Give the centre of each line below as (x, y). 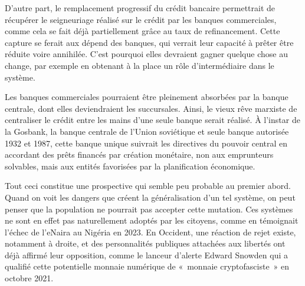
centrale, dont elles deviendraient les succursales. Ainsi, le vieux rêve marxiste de (151, 108)
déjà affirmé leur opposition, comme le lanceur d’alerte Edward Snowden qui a (146, 255)
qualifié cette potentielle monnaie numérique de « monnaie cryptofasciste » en (147, 266)
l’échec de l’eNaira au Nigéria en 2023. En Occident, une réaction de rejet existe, (150, 232)
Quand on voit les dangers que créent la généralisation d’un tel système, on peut (150, 197)
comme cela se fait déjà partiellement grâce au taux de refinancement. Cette (142, 31)
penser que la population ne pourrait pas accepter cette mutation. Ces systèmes (149, 209)
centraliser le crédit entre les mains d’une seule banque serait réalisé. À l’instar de (152, 120)
